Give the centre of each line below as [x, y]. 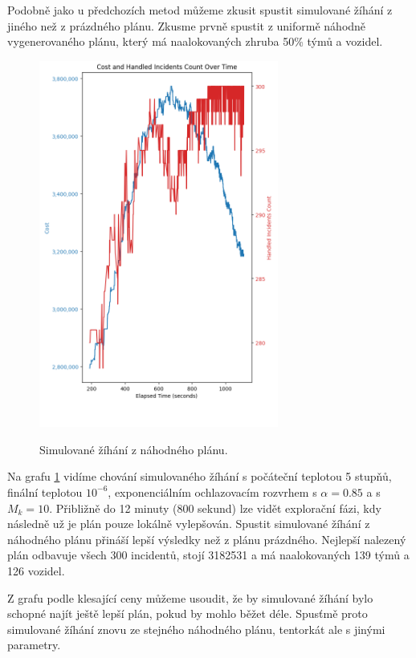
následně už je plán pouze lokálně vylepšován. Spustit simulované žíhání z [189, 524]
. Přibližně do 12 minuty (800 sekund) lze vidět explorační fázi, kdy [215, 508]
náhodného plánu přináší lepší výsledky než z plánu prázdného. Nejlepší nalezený [207, 539]
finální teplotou [45, 491]
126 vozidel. [36, 570]
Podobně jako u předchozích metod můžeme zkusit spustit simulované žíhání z [200, 10]
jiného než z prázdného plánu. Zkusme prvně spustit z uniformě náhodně [187, 25]
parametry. [34, 645]
